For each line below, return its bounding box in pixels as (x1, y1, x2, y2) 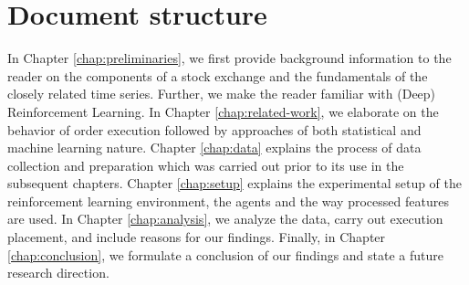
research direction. (7, 263, 109, 282)
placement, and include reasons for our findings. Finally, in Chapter (7, 227, 386, 247)
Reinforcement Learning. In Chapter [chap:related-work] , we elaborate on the (7, 101, 439, 121)
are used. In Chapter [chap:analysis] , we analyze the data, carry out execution (7, 209, 443, 228)
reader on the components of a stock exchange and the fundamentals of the (7, 66, 428, 85)
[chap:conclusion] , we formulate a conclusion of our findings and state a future (7, 245, 444, 264)
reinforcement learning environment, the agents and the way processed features (7, 191, 449, 210)
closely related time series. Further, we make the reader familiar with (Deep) (7, 84, 436, 103)
